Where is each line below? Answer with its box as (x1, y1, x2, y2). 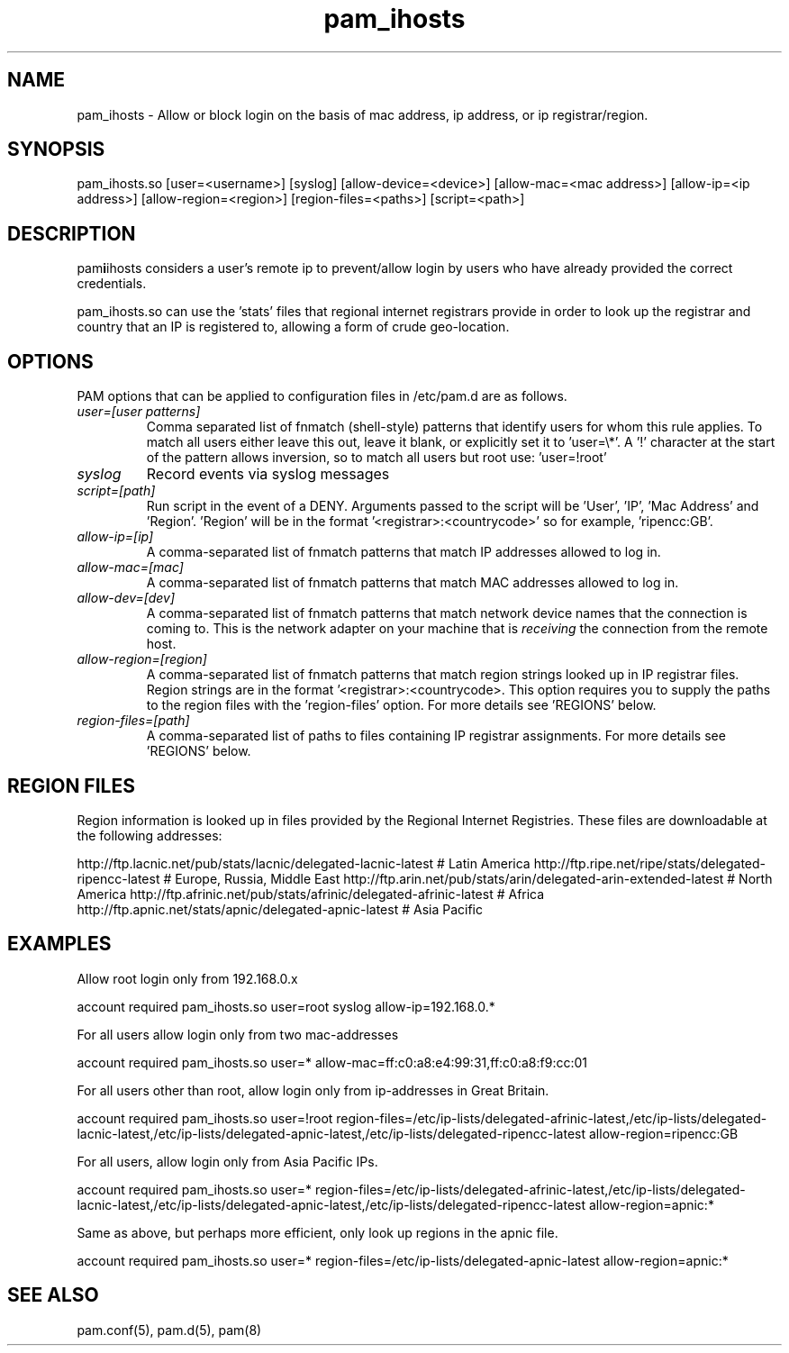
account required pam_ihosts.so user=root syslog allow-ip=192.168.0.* (77, 998, 495, 1014)
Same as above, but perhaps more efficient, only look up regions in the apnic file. (77, 1224, 558, 1240)
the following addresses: (77, 827, 222, 843)
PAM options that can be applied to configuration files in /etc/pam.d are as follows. (77, 388, 567, 404)
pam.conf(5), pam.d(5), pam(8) (77, 1321, 262, 1338)
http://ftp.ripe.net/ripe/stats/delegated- (533, 855, 766, 871)
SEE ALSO (7, 1284, 99, 1307)
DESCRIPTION (7, 222, 136, 245)
